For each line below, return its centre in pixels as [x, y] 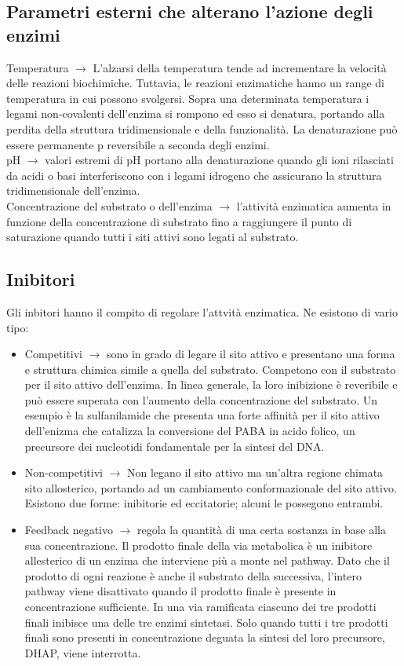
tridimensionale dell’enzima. [73, 190]
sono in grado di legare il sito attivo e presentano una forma [251, 354]
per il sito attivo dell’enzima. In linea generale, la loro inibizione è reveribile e [211, 384]
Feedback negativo [69, 530]
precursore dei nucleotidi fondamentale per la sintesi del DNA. [175, 446]
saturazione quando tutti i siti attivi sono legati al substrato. [153, 237]
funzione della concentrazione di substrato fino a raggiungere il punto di [179, 221]
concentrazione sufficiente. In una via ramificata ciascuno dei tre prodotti [200, 607]
